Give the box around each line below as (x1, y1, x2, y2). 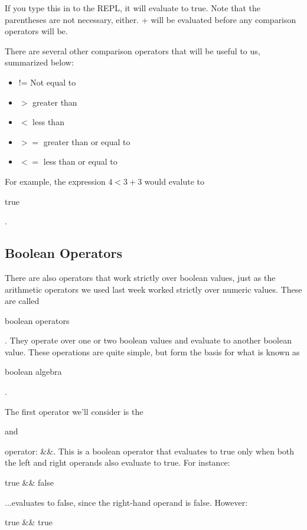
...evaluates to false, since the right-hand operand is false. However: (5, 496, 248, 508)
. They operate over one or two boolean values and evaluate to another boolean (5, 334, 292, 346)
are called (5, 295, 40, 307)
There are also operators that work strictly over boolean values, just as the (5, 271, 276, 283)
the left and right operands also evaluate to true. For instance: (5, 456, 230, 469)
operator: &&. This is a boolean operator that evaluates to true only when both (5, 444, 295, 457)
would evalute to (144, 175, 204, 187)
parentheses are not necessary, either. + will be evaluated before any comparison (5, 13, 296, 25)
